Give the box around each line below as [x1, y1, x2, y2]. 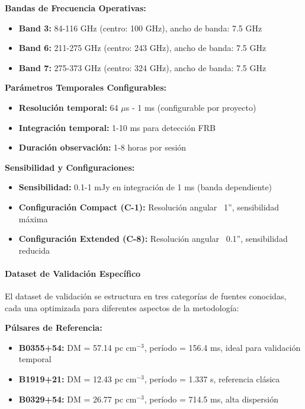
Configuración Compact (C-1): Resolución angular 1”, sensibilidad [18, 200, 280, 213]
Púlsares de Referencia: [5, 321, 102, 334]
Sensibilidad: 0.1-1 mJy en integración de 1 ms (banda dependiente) [18, 181, 272, 193]
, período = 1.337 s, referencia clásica [144, 373, 280, 385]
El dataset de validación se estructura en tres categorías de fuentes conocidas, [5, 290, 287, 302]
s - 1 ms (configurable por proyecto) [126, 101, 256, 113]
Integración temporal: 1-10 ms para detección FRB [18, 121, 216, 133]
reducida [18, 244, 50, 256]
